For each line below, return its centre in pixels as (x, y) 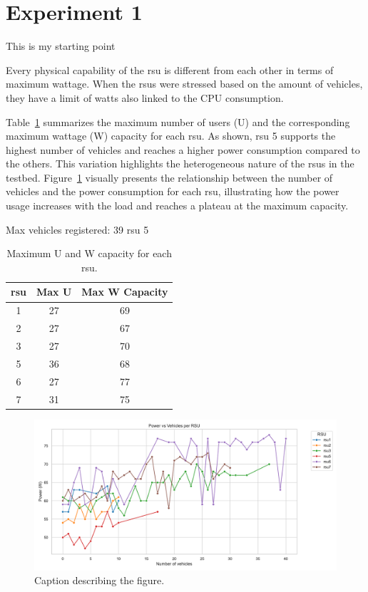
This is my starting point (61, 46)
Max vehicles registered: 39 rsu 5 (77, 229)
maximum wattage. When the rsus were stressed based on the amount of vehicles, (184, 84)
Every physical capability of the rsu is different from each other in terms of (170, 69)
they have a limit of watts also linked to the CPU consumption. (145, 97)
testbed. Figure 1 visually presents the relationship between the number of (169, 177)
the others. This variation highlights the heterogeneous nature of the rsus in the (180, 163)
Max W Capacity (125, 292)
